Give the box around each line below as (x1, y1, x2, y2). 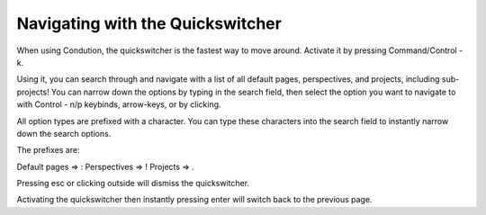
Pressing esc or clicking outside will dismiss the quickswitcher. (16, 178, 250, 189)
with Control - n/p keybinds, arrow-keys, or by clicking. (16, 99, 221, 110)
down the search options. (16, 128, 112, 139)
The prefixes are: (16, 145, 80, 156)
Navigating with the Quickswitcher (16, 13, 283, 33)
